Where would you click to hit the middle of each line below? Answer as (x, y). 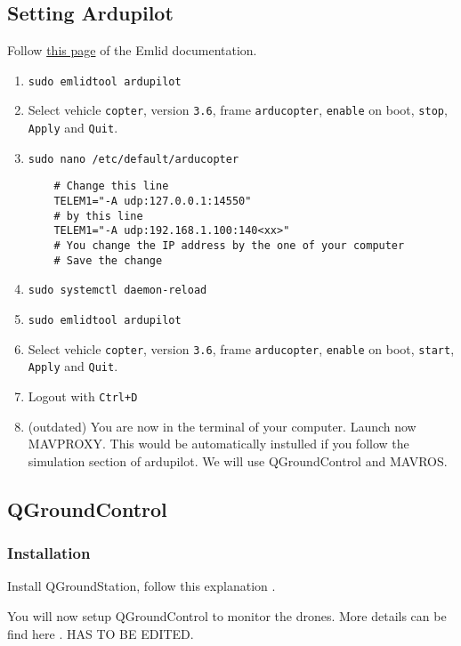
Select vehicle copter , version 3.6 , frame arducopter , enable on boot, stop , (238, 110)
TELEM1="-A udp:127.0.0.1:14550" (153, 202)
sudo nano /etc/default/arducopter (133, 159)
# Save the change (108, 260)
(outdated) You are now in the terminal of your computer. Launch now (222, 426)
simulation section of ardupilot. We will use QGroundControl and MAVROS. (238, 460)
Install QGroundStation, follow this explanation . (142, 586)
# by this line (98, 216)
